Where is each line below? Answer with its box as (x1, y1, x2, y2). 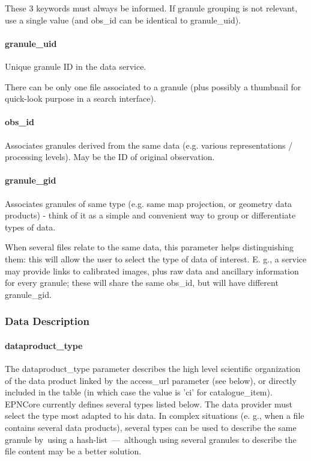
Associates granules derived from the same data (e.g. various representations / (5, 138, 293, 151)
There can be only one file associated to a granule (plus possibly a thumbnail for (5, 80, 301, 93)
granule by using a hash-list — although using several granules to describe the (5, 433, 297, 445)
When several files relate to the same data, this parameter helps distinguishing (5, 241, 294, 253)
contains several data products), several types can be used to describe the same (5, 421, 297, 433)
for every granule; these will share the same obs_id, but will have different (5, 276, 279, 289)
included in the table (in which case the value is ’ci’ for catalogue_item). (5, 386, 273, 398)
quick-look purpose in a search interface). (5, 92, 156, 105)
